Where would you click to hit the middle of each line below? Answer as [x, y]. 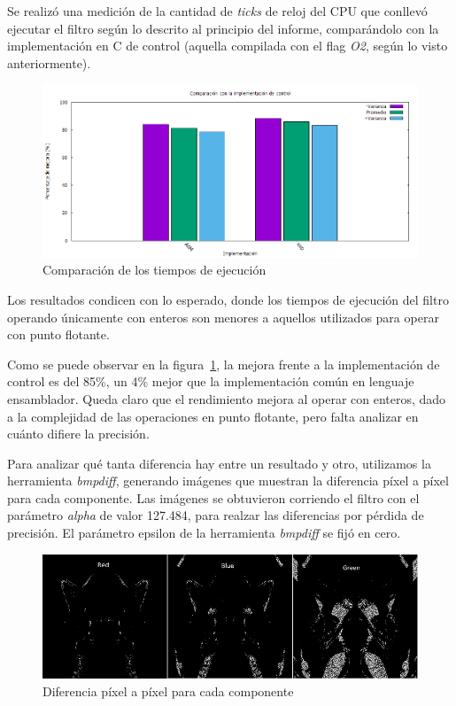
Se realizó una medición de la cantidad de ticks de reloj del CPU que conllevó [217, 11]
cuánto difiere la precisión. [78, 434]
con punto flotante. [58, 334]
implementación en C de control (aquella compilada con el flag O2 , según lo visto [228, 46]
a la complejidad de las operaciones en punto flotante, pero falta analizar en [213, 416]
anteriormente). [49, 62]
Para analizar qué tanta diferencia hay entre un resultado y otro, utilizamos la [219, 463]
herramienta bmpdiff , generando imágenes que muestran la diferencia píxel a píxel [228, 481]
